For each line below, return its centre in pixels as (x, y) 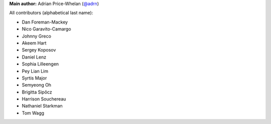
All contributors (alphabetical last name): (51, 13)
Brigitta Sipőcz (37, 92)
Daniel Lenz (34, 57)
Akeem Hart (34, 43)
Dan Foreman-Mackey (45, 22)
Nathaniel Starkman (42, 106)
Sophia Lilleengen (40, 64)
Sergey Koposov (39, 50)
